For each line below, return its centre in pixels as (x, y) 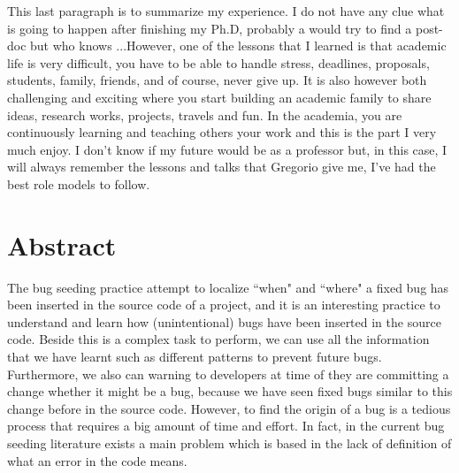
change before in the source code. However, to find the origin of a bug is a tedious (229, 408)
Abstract (62, 244)
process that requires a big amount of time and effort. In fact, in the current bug (226, 426)
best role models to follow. (79, 183)
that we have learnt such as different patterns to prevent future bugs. (195, 357)
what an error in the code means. (97, 460)
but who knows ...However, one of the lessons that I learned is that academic (238, 46)
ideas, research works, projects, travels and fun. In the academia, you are (205, 114)
